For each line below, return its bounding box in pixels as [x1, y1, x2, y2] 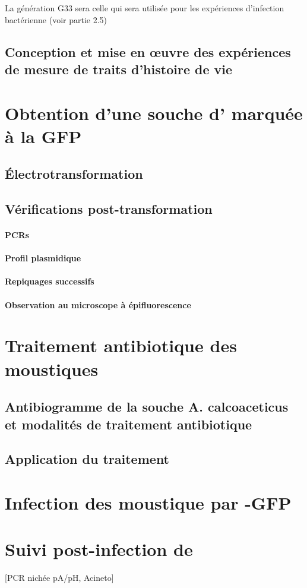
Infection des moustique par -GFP [5, 490, 292, 514]
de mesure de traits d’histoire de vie [5, 59, 233, 78]
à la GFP [5, 124, 82, 148]
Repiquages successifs [5, 275, 94, 287]
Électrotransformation [5, 165, 143, 183]
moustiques [5, 356, 99, 381]
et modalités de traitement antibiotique [5, 415, 252, 433]
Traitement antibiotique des [5, 333, 237, 358]
